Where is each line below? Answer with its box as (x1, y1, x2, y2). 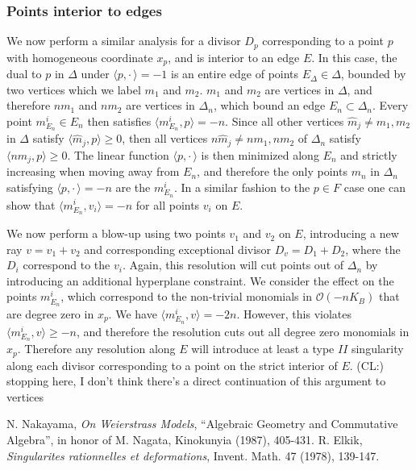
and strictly (340, 146, 397, 163)
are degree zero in (6, 306, 94, 322)
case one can (343, 178, 406, 195)
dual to (6, 65, 42, 82)
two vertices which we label (6, 81, 141, 98)
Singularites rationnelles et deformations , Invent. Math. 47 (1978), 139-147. (6, 447, 380, 464)
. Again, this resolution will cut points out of (122, 256, 344, 273)
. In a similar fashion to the (173, 178, 310, 195)
